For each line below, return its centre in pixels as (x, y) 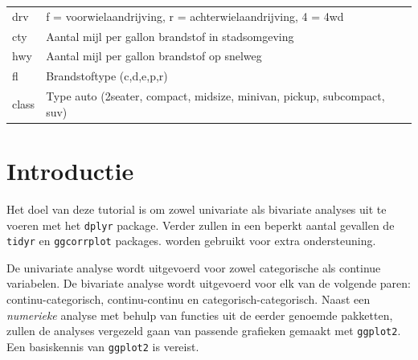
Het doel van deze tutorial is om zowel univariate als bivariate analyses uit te (197, 209)
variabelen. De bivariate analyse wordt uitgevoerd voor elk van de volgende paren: (209, 283)
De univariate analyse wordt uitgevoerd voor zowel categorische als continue (194, 267)
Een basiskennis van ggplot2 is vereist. (103, 346)
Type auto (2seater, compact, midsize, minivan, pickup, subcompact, (215, 96)
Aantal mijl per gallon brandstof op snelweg (154, 56)
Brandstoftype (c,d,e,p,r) (107, 76)
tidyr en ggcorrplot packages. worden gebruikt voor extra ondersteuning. (191, 241)
